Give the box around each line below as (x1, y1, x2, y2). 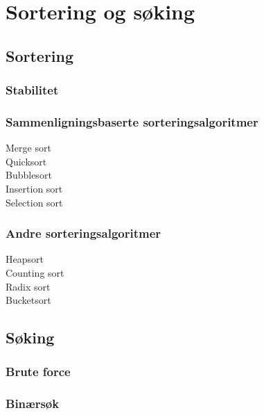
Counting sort (6, 266, 64, 279)
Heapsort (6, 252, 44, 266)
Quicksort (6, 154, 47, 168)
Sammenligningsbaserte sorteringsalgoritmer (6, 113, 258, 130)
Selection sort (6, 195, 63, 209)
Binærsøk (6, 395, 60, 412)
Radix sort (6, 279, 51, 293)
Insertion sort (6, 181, 63, 195)
